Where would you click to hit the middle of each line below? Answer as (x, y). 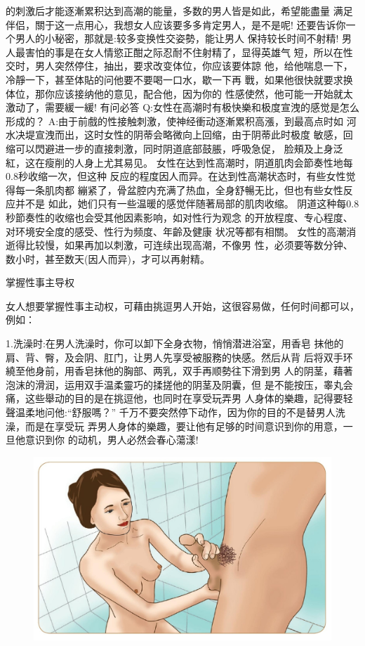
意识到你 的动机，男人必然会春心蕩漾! (112, 440)
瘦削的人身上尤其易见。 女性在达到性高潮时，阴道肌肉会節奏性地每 (199, 162)
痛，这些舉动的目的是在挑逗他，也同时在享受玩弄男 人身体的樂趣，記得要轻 (179, 398)
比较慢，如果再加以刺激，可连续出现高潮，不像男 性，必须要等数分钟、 (189, 245)
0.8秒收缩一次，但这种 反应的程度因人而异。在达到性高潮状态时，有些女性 (176, 176)
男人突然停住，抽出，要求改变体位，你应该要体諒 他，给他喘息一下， (194, 66)
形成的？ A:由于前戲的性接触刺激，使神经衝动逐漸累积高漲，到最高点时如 (175, 121)
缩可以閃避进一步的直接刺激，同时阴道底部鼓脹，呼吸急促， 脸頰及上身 (170, 148)
